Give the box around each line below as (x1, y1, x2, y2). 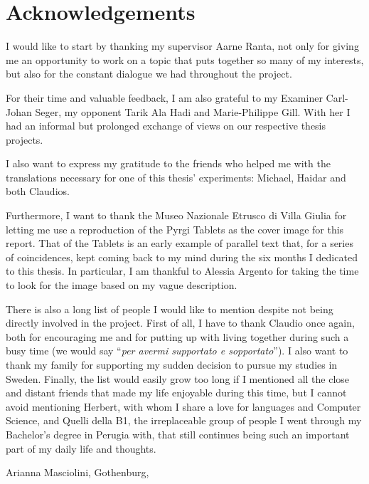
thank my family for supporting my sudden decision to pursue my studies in (6, 357, 338, 372)
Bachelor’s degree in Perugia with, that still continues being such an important (6, 426, 350, 441)
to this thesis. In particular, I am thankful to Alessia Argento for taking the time (6, 263, 359, 278)
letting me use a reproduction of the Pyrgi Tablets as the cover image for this (6, 221, 344, 236)
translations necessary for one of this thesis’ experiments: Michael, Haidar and (6, 169, 346, 184)
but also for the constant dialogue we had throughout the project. (6, 66, 292, 81)
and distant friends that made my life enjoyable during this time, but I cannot (6, 385, 347, 400)
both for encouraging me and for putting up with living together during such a (6, 329, 349, 344)
